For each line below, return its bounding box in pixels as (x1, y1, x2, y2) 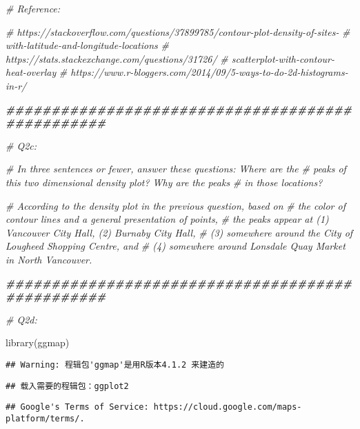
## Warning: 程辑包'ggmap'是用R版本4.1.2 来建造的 (6, 359, 224, 370)
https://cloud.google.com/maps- (153, 402, 302, 412)
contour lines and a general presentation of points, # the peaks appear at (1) (6, 212, 329, 226)
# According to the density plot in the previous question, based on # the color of (6, 198, 346, 212)
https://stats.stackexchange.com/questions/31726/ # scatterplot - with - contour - (6, 51, 335, 66)
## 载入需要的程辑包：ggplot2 (6, 381, 129, 391)
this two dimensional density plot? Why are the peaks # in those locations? (6, 174, 323, 189)
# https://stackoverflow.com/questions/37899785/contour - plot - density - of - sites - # (6, 24, 350, 39)
